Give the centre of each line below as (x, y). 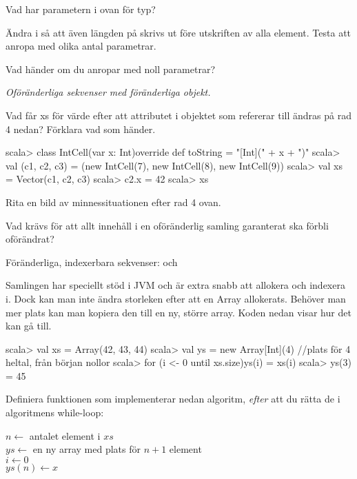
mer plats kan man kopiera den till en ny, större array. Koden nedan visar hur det (178, 312)
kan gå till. (29, 326)
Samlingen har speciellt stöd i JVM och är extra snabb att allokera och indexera (175, 285)
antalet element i (65, 435)
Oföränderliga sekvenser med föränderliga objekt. (108, 92)
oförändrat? (30, 239)
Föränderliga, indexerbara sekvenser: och (92, 262)
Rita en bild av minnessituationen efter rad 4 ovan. (113, 202)
